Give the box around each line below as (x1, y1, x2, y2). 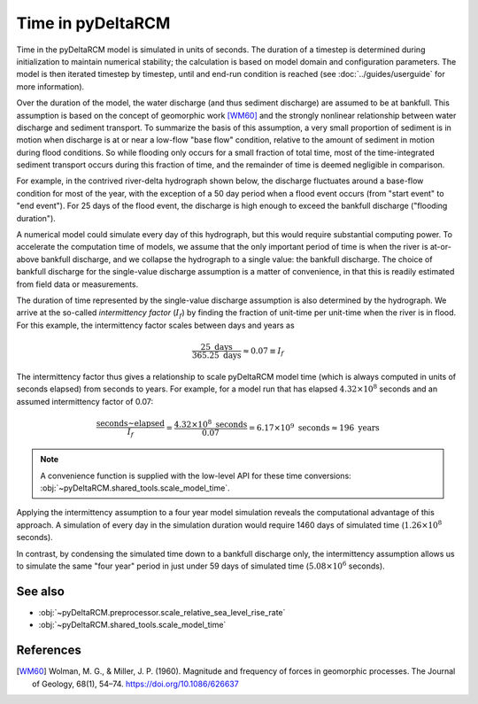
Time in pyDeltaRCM (16, 13, 171, 33)
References (16, 643, 81, 658)
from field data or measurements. (16, 279, 139, 290)
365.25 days (191, 350, 242, 360)
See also (16, 584, 66, 599)
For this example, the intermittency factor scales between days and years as (16, 320, 296, 330)
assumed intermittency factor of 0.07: (16, 396, 154, 406)
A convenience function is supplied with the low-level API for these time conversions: (40, 470, 351, 481)
